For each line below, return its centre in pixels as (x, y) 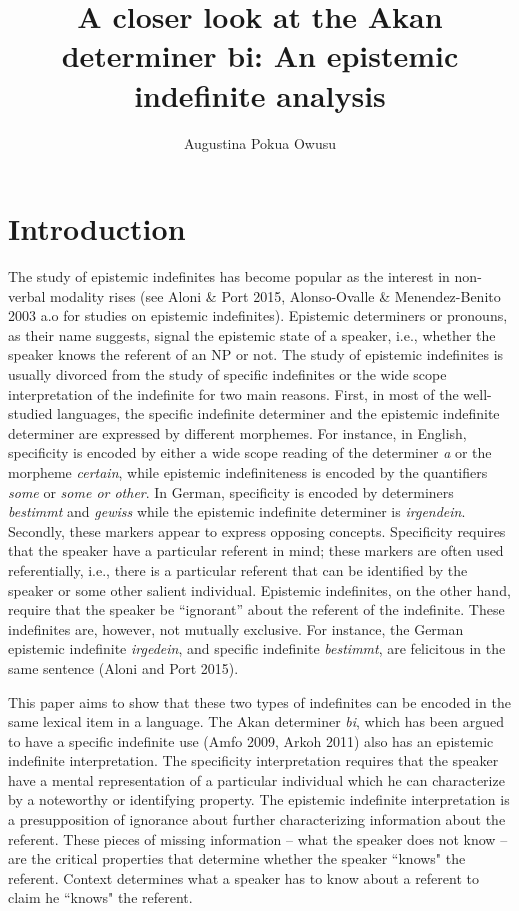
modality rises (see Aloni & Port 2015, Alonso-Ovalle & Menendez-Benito (275, 295)
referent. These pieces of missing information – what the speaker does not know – (258, 838)
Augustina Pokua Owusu (260, 142)
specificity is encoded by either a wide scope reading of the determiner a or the (250, 452)
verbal (27, 295)
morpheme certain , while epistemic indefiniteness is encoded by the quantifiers (248, 471)
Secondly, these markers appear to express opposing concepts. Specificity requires (257, 530)
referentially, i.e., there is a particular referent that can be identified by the (238, 569)
